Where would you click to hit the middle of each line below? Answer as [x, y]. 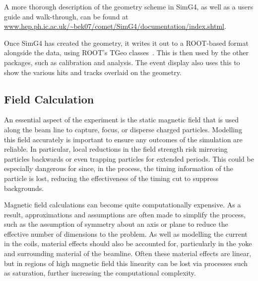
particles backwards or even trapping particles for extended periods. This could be [129, 158]
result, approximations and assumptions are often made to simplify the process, [125, 214]
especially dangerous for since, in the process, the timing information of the [119, 168]
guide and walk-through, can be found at [66, 16]
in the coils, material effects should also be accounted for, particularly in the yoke [128, 243]
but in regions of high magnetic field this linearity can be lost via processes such [126, 263]
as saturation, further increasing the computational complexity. [100, 273]
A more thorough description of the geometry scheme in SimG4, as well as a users [129, 6]
